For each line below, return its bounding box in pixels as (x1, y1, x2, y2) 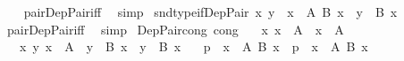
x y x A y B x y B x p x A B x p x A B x (19, 37, 368, 56)
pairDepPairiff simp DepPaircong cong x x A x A (6, 19, 344, 38)
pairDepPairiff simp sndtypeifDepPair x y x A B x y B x (23, 3, 398, 20)
